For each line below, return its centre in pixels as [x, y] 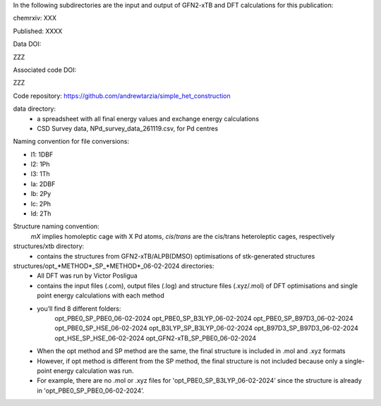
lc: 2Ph [41, 204]
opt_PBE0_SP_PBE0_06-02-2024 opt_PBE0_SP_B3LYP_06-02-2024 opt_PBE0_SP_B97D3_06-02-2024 [204, 318]
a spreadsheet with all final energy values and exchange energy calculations [148, 118]
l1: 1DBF [42, 154]
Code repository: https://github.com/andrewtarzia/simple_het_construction [122, 96]
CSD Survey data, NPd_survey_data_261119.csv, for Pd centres [128, 128]
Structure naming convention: [56, 226]
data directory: [35, 109]
